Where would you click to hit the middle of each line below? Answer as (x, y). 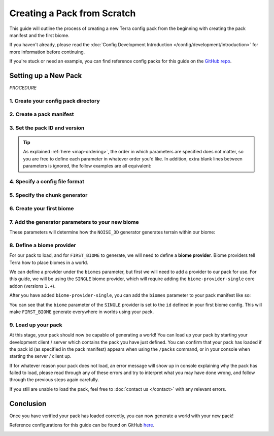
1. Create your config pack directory (55, 100)
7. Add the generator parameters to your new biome (74, 222)
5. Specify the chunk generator (48, 195)
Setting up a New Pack (46, 75)
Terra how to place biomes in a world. (49, 262)
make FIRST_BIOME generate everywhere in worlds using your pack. (82, 312)
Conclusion (28, 404)
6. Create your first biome (42, 209)
